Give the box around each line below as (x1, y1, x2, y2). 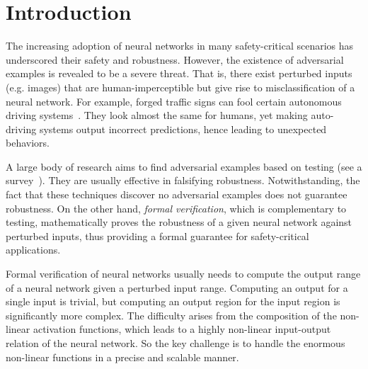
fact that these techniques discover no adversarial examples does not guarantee (6, 187, 347, 202)
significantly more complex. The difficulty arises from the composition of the (6, 307, 337, 322)
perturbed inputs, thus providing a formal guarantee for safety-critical (6, 228, 309, 243)
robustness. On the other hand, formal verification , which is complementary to (6, 200, 347, 215)
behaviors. (6, 135, 50, 150)
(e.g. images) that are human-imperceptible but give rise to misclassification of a (6, 79, 355, 94)
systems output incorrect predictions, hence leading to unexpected (39, 121, 327, 136)
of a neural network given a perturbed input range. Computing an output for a (6, 280, 348, 295)
